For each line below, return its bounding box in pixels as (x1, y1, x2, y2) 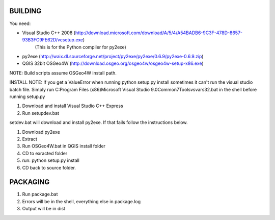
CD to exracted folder (22, 150, 68, 156)
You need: (9, 20, 31, 27)
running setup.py (9, 93, 45, 100)
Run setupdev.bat (22, 110, 60, 116)
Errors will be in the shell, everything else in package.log (22, 198, 141, 204)
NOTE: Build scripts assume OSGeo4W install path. (9, 69, 117, 76)
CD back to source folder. (22, 164, 76, 170)
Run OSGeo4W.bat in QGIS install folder (22, 143, 106, 149)
